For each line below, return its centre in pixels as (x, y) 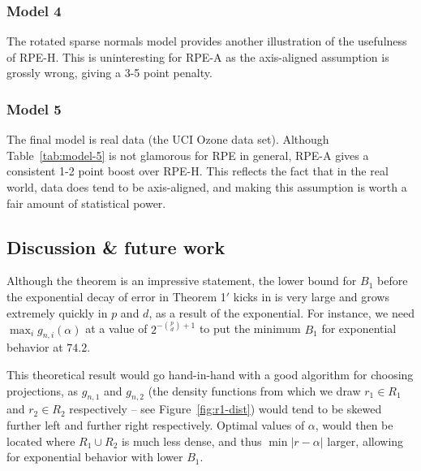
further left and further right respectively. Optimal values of (156, 424)
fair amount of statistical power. (86, 203)
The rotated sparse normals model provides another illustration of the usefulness (207, 41)
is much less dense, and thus (191, 441)
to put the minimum (250, 328)
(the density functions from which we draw (254, 390)
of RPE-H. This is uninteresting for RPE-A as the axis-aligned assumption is (198, 56)
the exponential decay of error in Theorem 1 (116, 296)
